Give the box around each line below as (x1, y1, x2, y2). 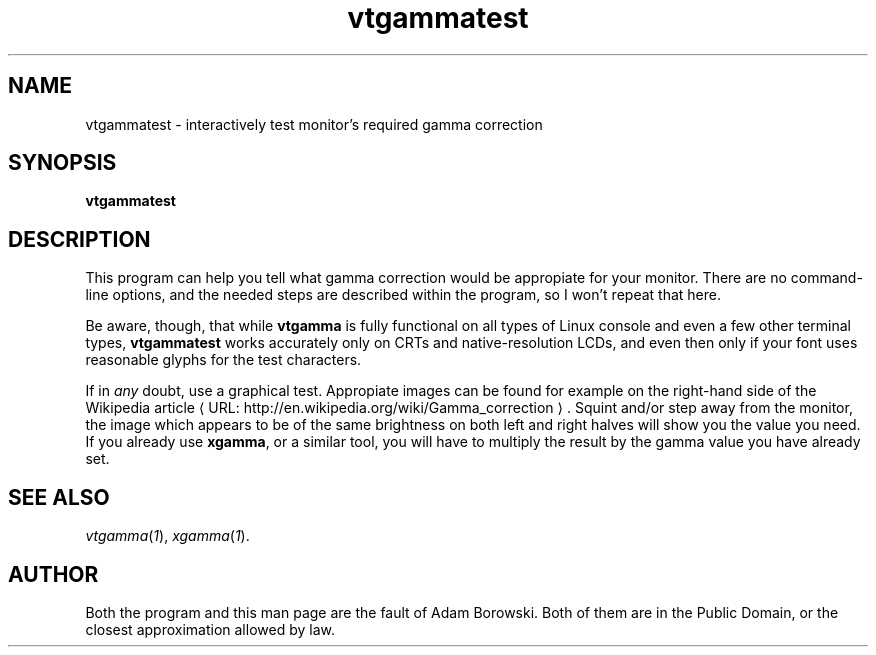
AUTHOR (8, 561, 99, 587)
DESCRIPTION (8, 226, 151, 252)
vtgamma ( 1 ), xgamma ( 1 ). (85, 527, 250, 545)
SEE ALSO (8, 484, 110, 510)
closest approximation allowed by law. (85, 620, 335, 638)
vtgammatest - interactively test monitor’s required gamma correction (85, 115, 543, 133)
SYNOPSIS (8, 150, 117, 176)
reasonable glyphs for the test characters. (85, 351, 362, 369)
